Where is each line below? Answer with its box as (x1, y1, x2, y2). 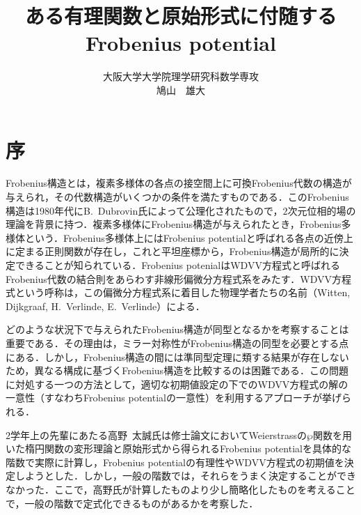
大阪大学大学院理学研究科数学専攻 (103, 69, 259, 84)
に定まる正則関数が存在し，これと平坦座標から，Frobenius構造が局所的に (6, 244, 339, 259)
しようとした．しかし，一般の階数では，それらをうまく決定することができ (15, 468, 356, 483)
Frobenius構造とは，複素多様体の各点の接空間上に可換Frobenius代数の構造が (6, 176, 352, 190)
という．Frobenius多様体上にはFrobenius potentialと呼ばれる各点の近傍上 (24, 230, 353, 245)
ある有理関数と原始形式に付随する (24, 1, 337, 30)
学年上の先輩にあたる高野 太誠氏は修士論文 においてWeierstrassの (10, 427, 307, 442)
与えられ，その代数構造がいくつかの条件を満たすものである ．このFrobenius (6, 190, 349, 204)
